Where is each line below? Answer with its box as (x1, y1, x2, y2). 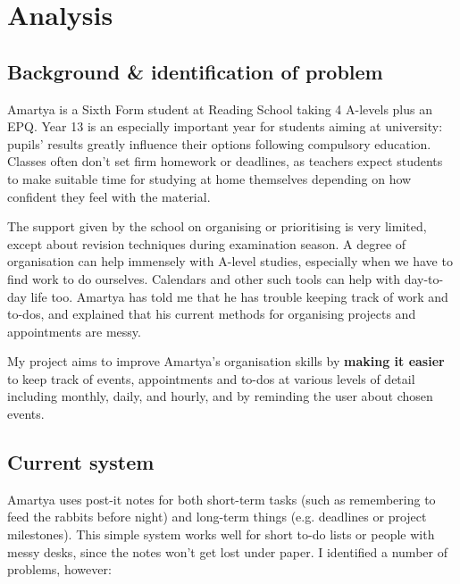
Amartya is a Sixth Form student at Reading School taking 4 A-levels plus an (7, 99, 432, 118)
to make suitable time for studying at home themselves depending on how (7, 169, 412, 188)
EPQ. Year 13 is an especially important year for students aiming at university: (7, 117, 443, 136)
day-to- (404, 269, 444, 288)
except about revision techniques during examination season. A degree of (7, 234, 406, 253)
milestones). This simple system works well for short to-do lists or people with (7, 525, 435, 544)
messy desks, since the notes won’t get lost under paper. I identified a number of (7, 542, 447, 561)
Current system (7, 448, 155, 476)
